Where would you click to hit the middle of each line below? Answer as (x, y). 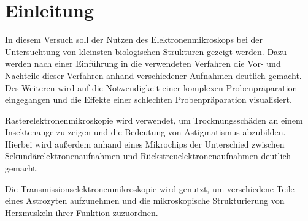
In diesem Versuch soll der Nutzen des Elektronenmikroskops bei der (134, 39)
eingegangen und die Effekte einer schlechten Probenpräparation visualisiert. (148, 99)
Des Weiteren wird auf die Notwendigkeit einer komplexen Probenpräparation (151, 87)
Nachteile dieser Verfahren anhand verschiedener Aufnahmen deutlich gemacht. (153, 75)
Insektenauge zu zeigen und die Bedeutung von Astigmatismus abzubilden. (145, 132)
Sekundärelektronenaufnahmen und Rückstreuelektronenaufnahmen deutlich (148, 156)
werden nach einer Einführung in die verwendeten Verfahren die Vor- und (143, 63)
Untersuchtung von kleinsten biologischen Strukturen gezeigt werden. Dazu (146, 51)
